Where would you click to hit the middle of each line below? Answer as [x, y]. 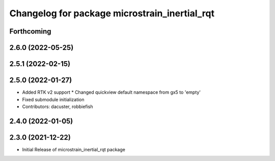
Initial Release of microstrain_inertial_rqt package [74, 149]
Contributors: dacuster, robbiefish [58, 106]
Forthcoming [30, 31]
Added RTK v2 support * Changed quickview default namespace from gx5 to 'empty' [112, 92]
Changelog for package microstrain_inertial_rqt [112, 13]
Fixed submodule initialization [53, 99]
